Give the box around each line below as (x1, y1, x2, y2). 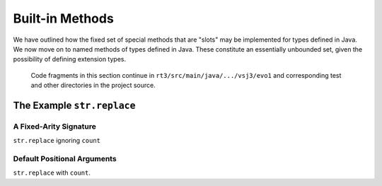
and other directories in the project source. (30, 81, 156, 90)
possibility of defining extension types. (13, 55, 127, 64)
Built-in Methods (13, 11, 115, 26)
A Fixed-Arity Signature (13, 121, 97, 131)
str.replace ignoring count (13, 136, 101, 145)
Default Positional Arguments (13, 154, 117, 164)
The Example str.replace (13, 99, 136, 111)
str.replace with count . (13, 168, 91, 177)
